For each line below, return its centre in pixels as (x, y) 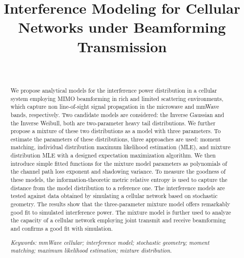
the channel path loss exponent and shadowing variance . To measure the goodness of (118, 171)
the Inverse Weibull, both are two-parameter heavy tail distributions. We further (113, 123)
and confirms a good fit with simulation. (62, 228)
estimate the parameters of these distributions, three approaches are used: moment (116, 139)
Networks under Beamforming (122, 27)
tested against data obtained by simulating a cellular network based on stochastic (114, 196)
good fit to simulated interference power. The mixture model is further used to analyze (121, 212)
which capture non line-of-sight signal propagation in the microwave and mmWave (115, 107)
